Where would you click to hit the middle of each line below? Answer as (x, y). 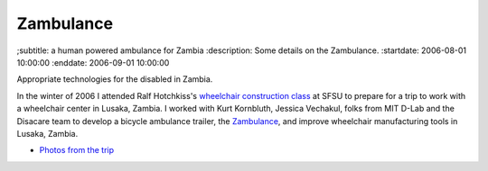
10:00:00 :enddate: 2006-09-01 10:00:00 (93, 62)
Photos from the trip (77, 150)
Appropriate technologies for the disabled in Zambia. (115, 79)
